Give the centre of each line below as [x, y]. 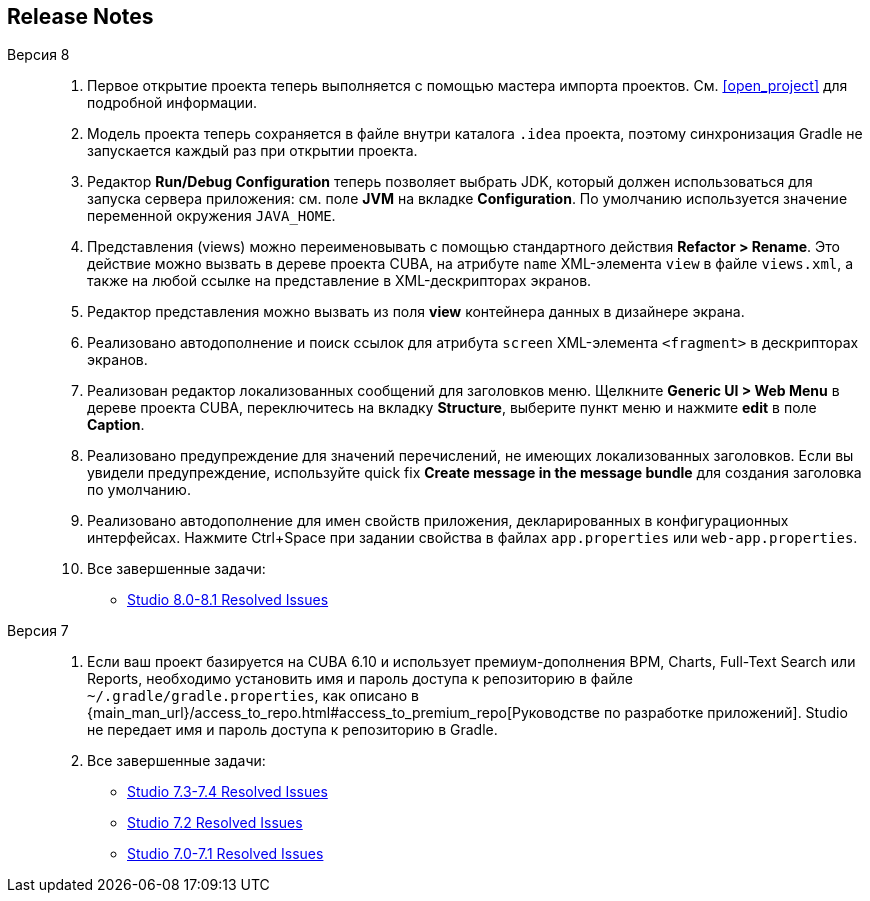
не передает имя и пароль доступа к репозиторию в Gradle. [292, 730]
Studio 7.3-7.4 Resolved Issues [227, 792]
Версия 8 [38, 55]
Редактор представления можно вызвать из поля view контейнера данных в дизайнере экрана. [416, 312]
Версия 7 [38, 631]
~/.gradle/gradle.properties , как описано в [253, 696]
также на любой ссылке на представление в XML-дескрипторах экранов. [339, 281]
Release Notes [80, 16]
